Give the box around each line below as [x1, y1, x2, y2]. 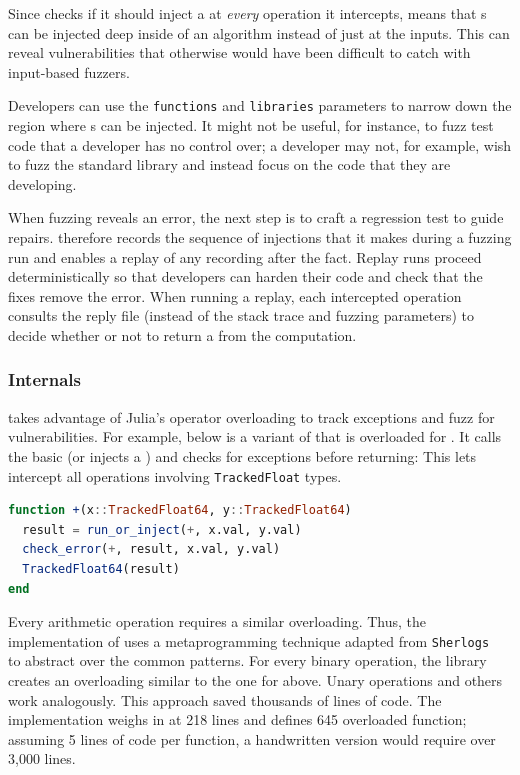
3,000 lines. [8, 748, 76, 769]
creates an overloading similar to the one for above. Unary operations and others [8, 670, 503, 691]
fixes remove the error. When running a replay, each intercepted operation [8, 285, 462, 306]
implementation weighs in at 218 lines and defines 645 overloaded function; [8, 709, 467, 730]
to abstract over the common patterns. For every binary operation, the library [8, 650, 487, 671]
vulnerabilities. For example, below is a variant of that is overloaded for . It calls [8, 426, 502, 447]
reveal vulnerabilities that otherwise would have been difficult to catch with [8, 42, 471, 63]
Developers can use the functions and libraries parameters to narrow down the [8, 95, 512, 116]
